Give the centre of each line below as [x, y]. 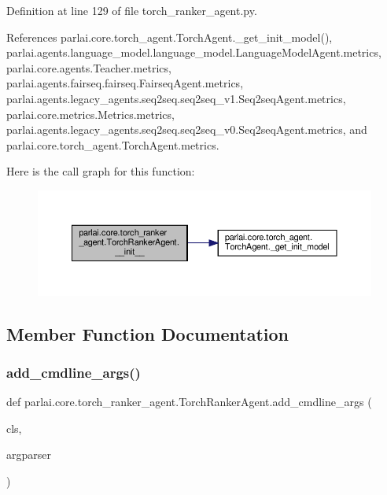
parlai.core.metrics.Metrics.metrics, [90, 114]
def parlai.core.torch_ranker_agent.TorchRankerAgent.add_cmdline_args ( [189, 402]
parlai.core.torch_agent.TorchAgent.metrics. [113, 144]
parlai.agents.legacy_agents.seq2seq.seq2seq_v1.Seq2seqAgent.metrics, [176, 98]
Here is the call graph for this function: [101, 171]
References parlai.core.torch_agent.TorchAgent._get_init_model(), [170, 37]
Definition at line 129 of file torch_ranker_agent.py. [132, 10]
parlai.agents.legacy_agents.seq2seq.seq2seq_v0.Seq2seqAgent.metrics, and [187, 129]
